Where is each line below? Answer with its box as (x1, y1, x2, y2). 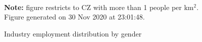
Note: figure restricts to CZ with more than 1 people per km (4, 1, 194, 12)
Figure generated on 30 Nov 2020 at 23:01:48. (4, 11, 145, 22)
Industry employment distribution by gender (4, 28, 142, 38)
